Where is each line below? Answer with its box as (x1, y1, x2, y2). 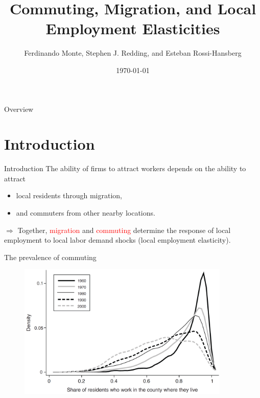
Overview (4, 103, 34, 114)
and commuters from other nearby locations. (16, 207, 155, 218)
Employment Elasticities (45, 18, 220, 39)
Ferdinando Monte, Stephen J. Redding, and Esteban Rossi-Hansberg (24, 48, 242, 58)
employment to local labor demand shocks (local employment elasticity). (4, 235, 231, 245)
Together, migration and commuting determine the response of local (17, 224, 231, 235)
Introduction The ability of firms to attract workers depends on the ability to (4, 163, 246, 174)
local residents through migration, (16, 190, 122, 201)
